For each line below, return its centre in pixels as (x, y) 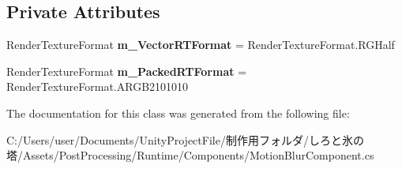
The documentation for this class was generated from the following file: (178, 113)
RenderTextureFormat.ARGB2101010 (98, 86)
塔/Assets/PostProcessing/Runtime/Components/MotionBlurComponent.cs (190, 155)
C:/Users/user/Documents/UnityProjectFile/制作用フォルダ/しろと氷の (185, 139)
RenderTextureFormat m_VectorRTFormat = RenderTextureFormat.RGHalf (201, 45)
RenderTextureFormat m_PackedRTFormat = (127, 71)
